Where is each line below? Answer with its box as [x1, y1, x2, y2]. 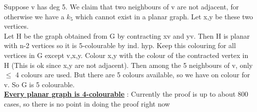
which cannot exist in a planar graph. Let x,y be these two [75, 11, 253, 21]
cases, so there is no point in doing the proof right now [4, 98, 170, 109]
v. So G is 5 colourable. [4, 79, 75, 89]
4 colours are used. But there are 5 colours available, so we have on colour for [15, 69, 250, 80]
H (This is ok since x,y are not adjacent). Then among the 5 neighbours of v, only [4, 59, 253, 70]
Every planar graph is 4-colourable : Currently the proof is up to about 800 [4, 89, 249, 99]
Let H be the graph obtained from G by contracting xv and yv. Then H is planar [4, 30, 250, 41]
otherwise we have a [4, 11, 65, 21]
